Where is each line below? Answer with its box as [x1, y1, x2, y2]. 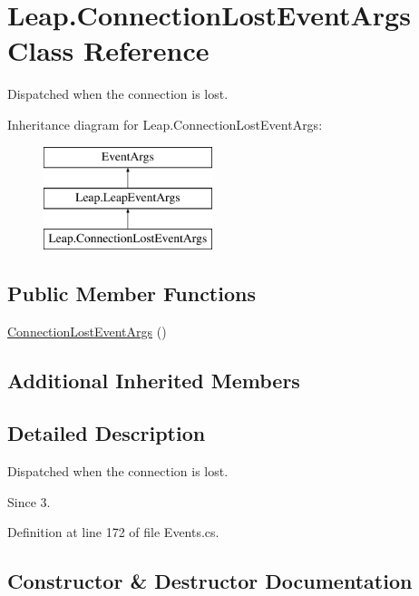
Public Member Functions [7, 278, 256, 307]
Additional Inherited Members [7, 366, 300, 394]
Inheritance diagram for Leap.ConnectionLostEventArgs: [7, 114, 323, 133]
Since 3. [7, 492, 51, 511]
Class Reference [7, 32, 209, 69]
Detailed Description [7, 419, 206, 447]
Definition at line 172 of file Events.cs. [7, 523, 219, 542]
